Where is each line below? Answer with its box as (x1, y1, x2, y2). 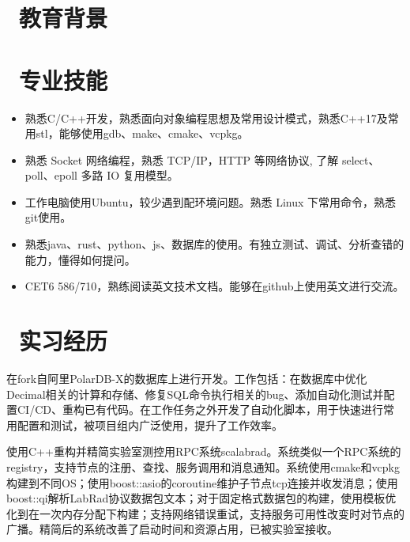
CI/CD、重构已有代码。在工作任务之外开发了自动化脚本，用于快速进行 (17, 401, 383, 418)
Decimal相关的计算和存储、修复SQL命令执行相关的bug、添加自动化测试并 (6, 385, 384, 402)
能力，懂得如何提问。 (24, 251, 136, 267)
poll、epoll (24, 167, 77, 184)
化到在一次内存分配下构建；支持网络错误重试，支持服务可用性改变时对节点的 (6, 505, 404, 521)
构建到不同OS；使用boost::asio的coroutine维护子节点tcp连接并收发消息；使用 (6, 474, 398, 491)
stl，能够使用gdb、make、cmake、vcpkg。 (36, 125, 249, 142)
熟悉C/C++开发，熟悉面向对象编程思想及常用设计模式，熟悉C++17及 (24, 109, 388, 126)
